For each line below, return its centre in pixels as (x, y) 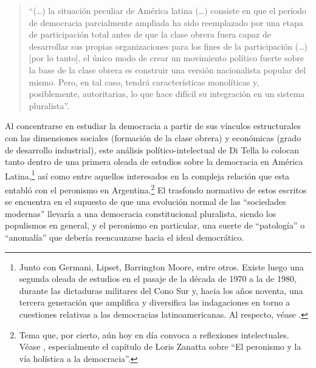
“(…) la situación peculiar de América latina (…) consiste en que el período (167, 10)
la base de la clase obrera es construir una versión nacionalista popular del (167, 69)
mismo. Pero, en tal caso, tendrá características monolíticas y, (144, 82)
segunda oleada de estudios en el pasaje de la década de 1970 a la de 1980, (158, 279)
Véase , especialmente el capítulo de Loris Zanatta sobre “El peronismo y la (160, 346)
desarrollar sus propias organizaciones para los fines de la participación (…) (168, 46)
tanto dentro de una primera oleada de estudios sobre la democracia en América (154, 162)
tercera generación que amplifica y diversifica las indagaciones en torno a (155, 302)
